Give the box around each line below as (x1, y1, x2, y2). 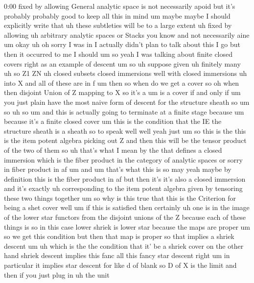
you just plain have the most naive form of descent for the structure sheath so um (4, 96, 250, 107)
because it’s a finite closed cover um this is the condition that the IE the (4, 116, 222, 126)
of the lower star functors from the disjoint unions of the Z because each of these (4, 212, 246, 222)
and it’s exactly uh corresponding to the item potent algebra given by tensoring (4, 183, 243, 193)
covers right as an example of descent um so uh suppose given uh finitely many (4, 58, 241, 69)
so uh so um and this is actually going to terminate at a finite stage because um (4, 106, 244, 117)
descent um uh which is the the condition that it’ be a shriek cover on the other (4, 240, 244, 251)
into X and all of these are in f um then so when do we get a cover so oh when (4, 77, 239, 88)
